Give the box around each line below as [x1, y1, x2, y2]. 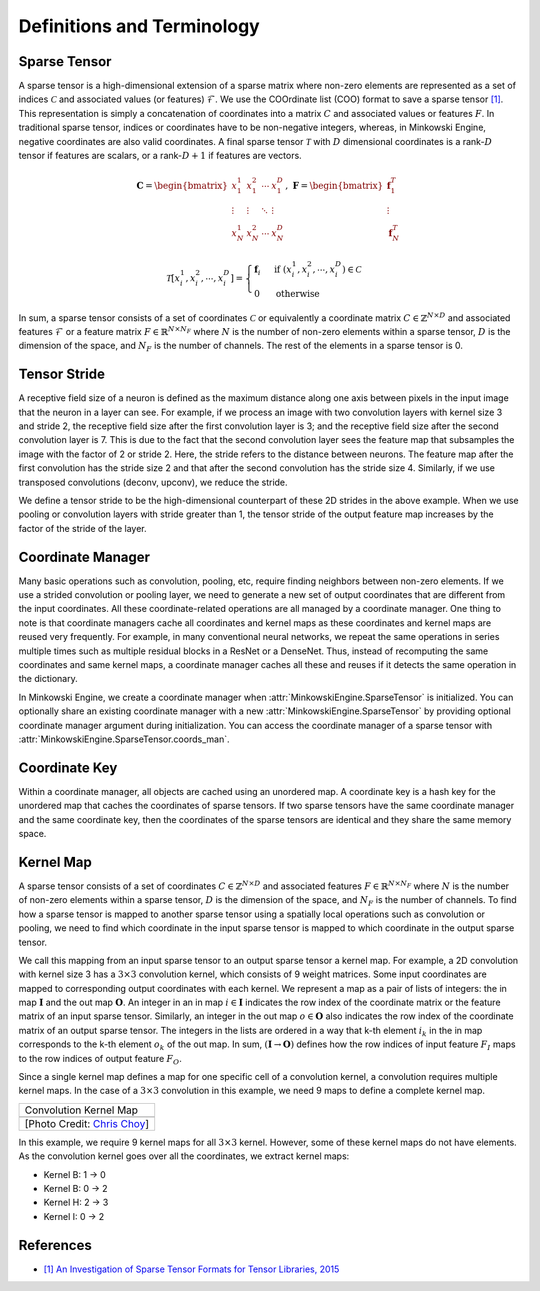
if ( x [273, 263, 292, 275]
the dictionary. [18, 673, 79, 685]
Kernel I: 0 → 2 [43, 1210, 105, 1222]
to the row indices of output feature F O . [18, 1052, 182, 1067]
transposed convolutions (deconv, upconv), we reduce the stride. [18, 476, 289, 488]
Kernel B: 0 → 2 [43, 1183, 108, 1194]
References [18, 1236, 92, 1254]
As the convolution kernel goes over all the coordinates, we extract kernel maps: [18, 1150, 350, 1162]
